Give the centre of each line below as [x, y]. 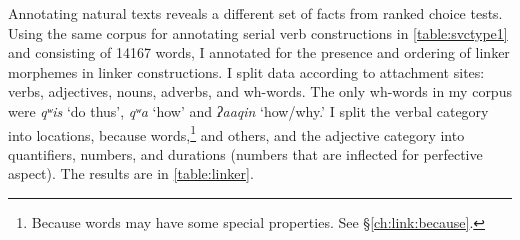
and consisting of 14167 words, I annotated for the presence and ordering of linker [259, 52]
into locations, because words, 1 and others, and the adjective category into [236, 133]
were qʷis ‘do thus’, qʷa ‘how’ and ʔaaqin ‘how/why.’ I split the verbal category [248, 110]
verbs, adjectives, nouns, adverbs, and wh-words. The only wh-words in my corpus [260, 91]
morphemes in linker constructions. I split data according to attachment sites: [246, 71]
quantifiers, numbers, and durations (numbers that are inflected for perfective [245, 153]
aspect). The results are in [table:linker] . [131, 173]
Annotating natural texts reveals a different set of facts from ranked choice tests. [255, 13]
